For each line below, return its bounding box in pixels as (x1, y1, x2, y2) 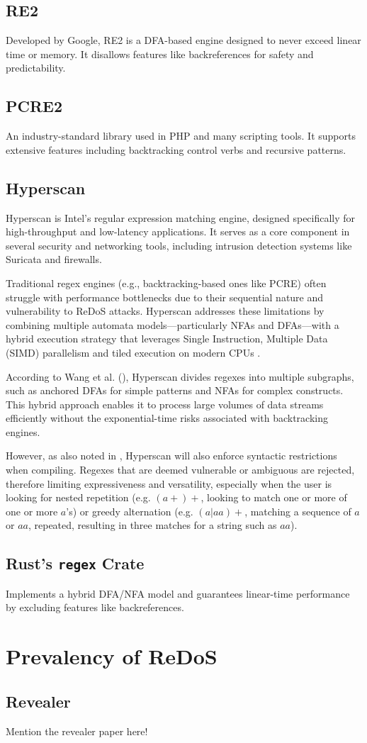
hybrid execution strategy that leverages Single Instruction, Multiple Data (6, 331, 328, 346)
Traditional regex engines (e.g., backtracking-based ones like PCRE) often (6, 275, 327, 290)
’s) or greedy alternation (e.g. (66, 503, 193, 518)
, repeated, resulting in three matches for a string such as (28, 518, 277, 532)
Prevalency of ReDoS (6, 642, 218, 671)
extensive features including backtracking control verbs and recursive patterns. (6, 142, 346, 157)
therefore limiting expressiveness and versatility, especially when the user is (6, 476, 332, 491)
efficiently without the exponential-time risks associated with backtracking (6, 410, 328, 425)
